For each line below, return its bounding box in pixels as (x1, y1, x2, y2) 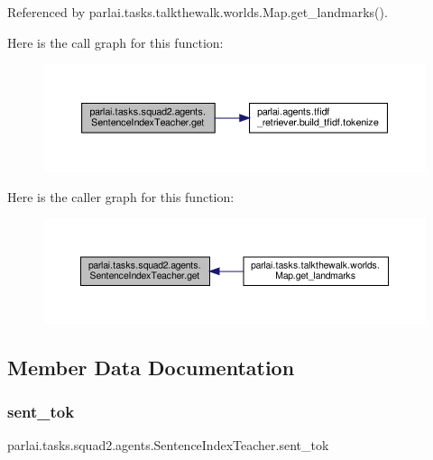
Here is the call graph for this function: (7, 32, 224, 51)
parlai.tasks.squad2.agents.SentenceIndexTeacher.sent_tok (7, 436, 329, 455)
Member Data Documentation (7, 353, 295, 381)
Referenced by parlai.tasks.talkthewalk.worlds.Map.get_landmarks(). (7, 3, 388, 21)
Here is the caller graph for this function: (7, 188, 235, 207)
